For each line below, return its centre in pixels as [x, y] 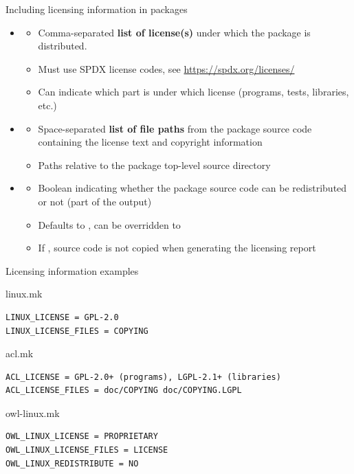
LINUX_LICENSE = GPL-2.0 [62, 317]
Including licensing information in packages [97, 9]
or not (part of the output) [95, 201]
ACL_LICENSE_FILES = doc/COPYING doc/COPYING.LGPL [124, 391]
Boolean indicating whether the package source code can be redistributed [192, 188]
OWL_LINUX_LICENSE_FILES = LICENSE [87, 450]
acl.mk [20, 353]
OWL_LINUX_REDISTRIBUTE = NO [72, 463]
